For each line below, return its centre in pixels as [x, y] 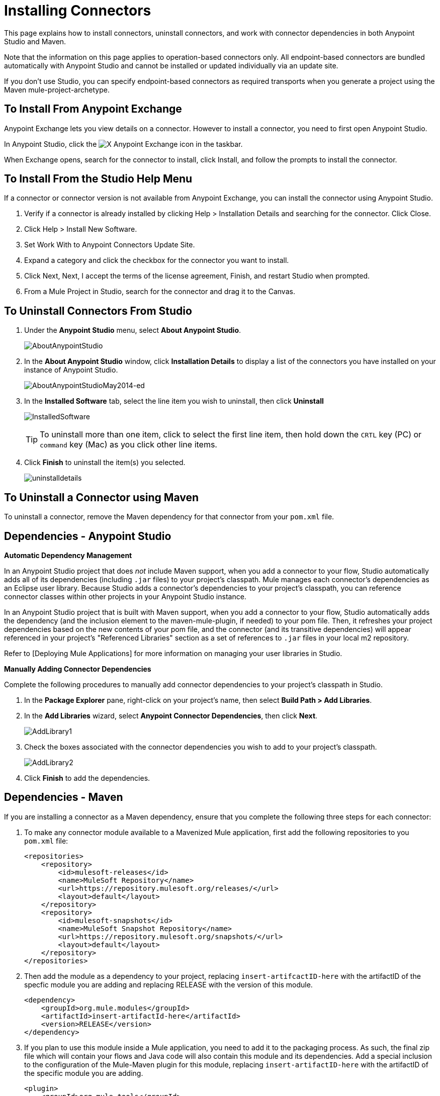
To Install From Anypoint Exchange [93, 109]
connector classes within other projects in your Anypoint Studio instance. [125, 596]
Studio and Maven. [35, 41]
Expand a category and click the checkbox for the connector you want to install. [157, 260]
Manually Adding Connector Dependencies [78, 669]
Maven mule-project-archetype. [57, 89]
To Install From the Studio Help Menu [98, 179]
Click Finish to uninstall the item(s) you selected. [105, 463]
